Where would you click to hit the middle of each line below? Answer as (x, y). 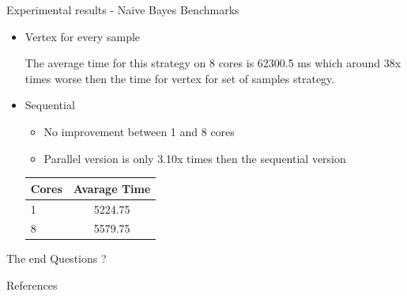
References (32, 285)
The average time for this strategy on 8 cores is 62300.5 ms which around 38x (213, 63)
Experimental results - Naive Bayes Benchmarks (123, 9)
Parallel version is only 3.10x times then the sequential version (195, 158)
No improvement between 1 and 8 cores (139, 131)
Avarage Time (112, 188)
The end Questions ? (57, 258)
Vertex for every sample (83, 36)
